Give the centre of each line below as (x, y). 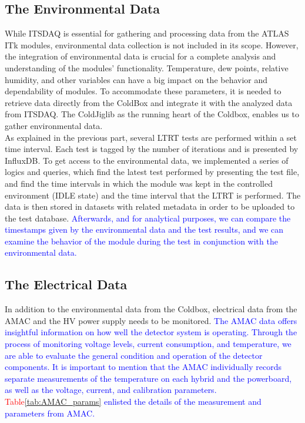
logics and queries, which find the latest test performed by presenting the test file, (152, 172)
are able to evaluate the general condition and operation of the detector (134, 355)
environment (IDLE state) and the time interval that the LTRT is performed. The (153, 195)
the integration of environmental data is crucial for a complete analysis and (140, 56)
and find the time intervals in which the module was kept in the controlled (139, 183)
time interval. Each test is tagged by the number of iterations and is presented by (152, 149)
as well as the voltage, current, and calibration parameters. (111, 390)
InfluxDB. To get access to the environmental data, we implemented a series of (147, 160)
